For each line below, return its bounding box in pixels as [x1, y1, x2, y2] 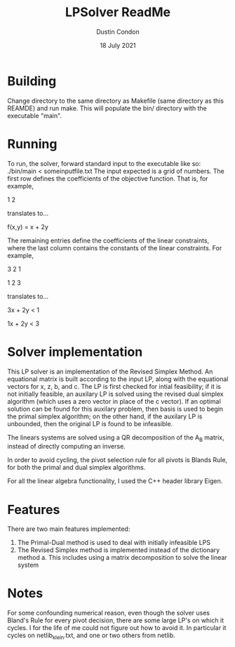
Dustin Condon [95, 27, 140, 36]
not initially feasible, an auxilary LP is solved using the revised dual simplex [7, 390, 224, 398]
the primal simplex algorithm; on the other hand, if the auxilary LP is [7, 412, 203, 421]
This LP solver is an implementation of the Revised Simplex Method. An [7, 367, 213, 376]
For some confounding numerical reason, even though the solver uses [7, 609, 210, 617]
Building [7, 73, 57, 89]
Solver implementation [7, 344, 143, 359]
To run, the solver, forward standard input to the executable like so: [7, 159, 201, 167]
